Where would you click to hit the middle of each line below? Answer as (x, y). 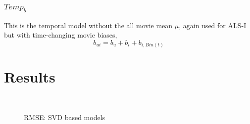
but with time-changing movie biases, (61, 35)
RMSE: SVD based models (65, 117)
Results (30, 77)
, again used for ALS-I (213, 25)
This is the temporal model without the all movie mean (88, 25)
